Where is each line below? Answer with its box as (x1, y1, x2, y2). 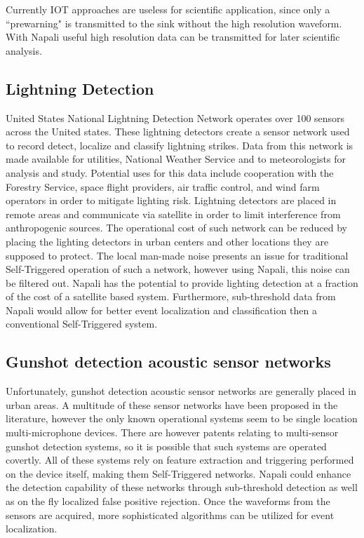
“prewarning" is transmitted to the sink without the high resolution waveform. (6, 15, 342, 30)
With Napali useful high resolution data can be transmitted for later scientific (6, 29, 340, 44)
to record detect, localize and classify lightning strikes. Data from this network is (6, 137, 353, 152)
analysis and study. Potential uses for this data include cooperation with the (6, 165, 334, 180)
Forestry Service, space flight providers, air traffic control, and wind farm (6, 179, 320, 194)
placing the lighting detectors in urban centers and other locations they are (6, 234, 329, 248)
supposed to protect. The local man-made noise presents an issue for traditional (6, 248, 349, 262)
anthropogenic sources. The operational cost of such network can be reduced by (6, 220, 347, 235)
